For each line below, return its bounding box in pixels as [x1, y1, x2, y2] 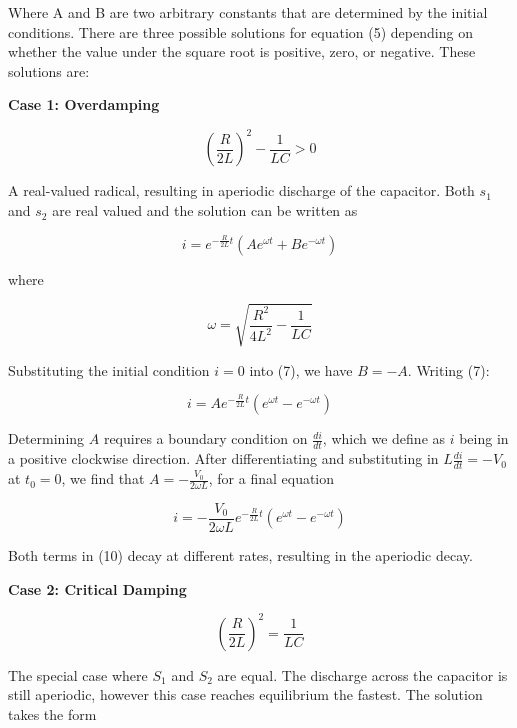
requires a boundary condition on [103, 428, 308, 449]
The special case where [8, 664, 148, 685]
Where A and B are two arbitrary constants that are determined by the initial [8, 2, 488, 22]
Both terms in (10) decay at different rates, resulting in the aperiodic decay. [8, 544, 473, 565]
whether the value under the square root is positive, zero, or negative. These [8, 41, 476, 62]
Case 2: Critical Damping [8, 578, 187, 599]
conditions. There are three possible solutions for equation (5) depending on [8, 21, 473, 42]
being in [459, 428, 509, 449]
